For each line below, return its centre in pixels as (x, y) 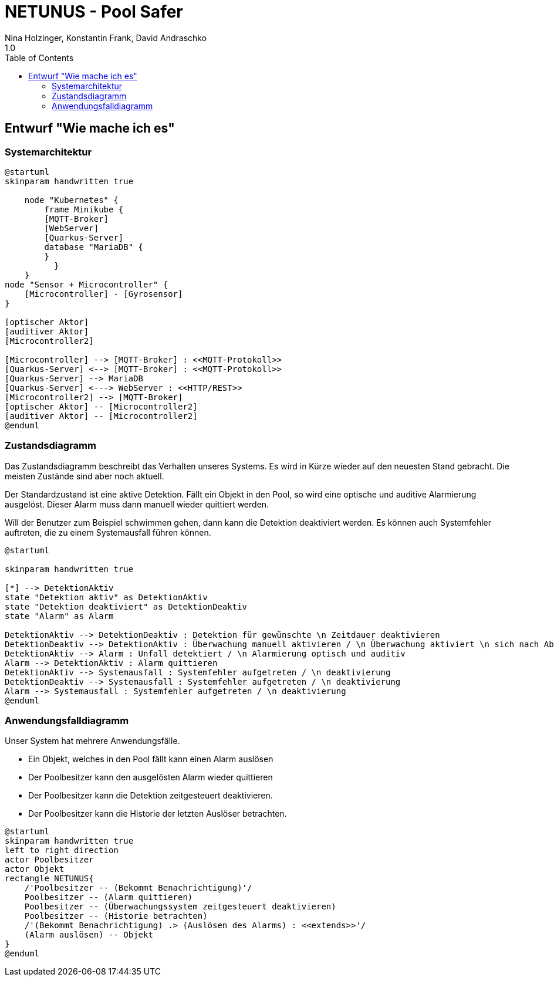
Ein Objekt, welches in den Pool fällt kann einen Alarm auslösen (151, 759)
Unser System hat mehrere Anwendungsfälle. (92, 741)
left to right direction (62, 850)
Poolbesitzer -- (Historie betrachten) (116, 916)
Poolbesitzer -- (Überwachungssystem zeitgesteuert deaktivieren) (180, 907)
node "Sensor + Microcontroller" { (87, 284)
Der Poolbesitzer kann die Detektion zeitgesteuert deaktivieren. (151, 796)
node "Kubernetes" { (71, 200)
